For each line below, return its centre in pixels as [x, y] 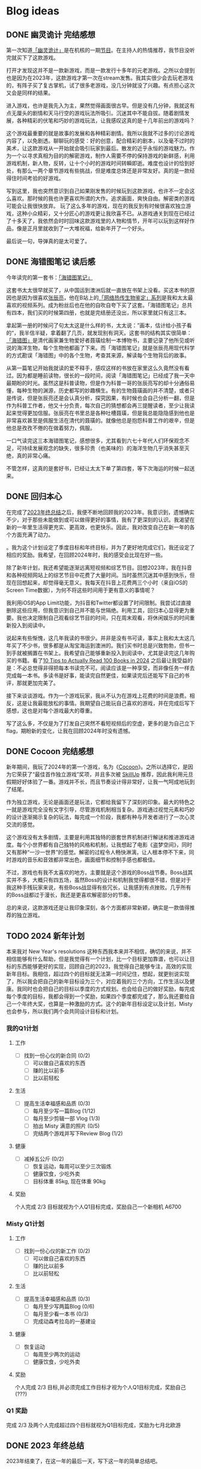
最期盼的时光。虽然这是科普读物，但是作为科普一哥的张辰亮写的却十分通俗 [98, 383]
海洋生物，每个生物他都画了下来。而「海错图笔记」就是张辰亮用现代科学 [106, 347]
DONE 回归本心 [34, 496]
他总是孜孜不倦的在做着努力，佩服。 [51, 428]
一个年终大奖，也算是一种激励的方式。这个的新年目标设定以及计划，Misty [102, 1004]
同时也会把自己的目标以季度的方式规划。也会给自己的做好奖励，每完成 [108, 989]
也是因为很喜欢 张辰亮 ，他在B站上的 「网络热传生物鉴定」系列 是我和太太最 [102, 297]
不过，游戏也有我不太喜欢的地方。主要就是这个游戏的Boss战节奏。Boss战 [97, 872]
